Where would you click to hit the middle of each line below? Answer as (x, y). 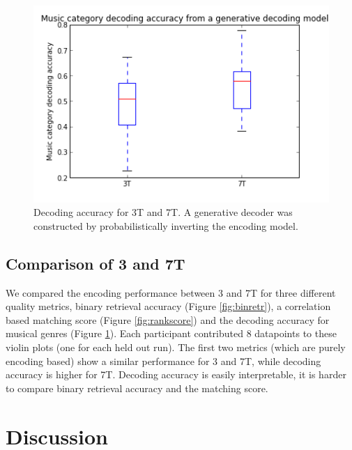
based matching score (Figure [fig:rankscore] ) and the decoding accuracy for (168, 319)
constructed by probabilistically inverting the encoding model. (166, 225)
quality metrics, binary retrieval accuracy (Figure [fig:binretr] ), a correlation (168, 306)
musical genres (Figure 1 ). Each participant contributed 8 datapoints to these (171, 333)
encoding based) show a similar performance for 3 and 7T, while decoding (163, 360)
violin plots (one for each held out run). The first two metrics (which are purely (176, 347)
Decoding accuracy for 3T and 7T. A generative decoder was (163, 212)
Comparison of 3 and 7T (95, 263)
